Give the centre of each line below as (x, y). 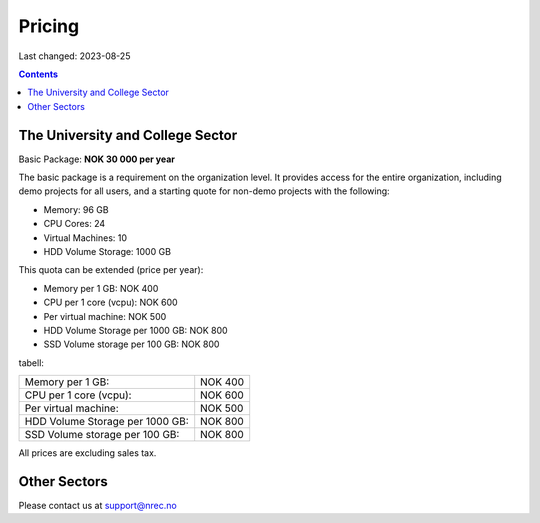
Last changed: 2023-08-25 (74, 56)
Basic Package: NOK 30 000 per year (96, 159)
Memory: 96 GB (76, 209)
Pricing (49, 26)
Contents (38, 74)
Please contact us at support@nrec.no (97, 505)
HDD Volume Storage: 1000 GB (107, 251)
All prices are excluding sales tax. (87, 453)
